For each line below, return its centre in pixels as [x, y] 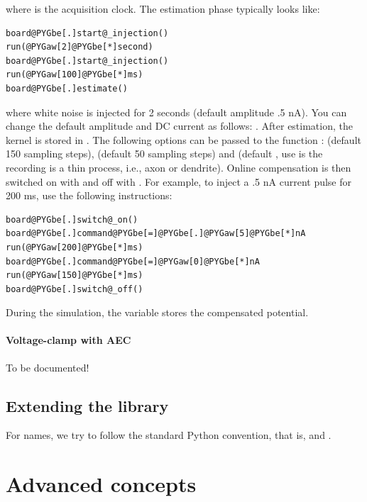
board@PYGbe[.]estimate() [67, 88]
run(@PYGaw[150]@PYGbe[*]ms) [75, 275]
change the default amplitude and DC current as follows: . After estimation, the [179, 126]
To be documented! [48, 367]
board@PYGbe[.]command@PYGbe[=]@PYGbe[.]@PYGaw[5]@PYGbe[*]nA [156, 234]
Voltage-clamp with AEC [69, 340]
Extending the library [87, 405]
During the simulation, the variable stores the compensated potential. [157, 312]
